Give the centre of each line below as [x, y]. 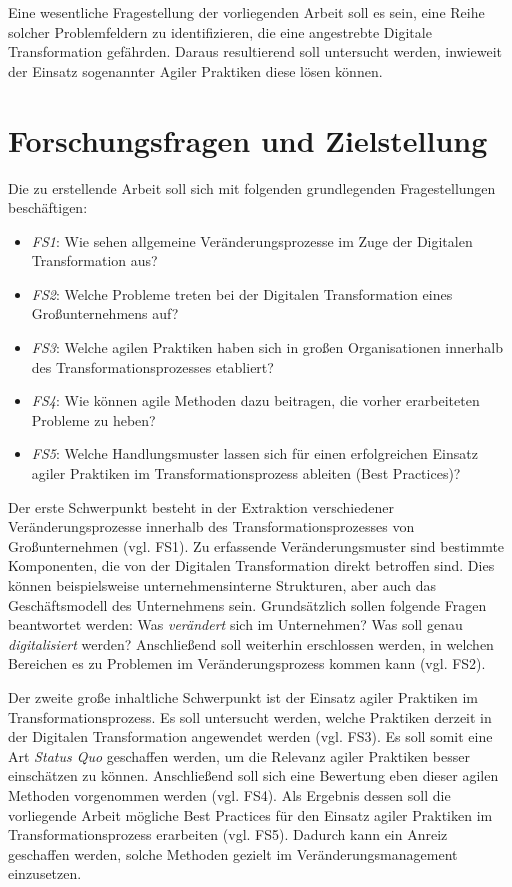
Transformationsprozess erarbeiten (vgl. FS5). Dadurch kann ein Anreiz [228, 834]
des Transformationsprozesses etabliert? [152, 366]
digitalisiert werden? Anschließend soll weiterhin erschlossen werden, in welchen [251, 643]
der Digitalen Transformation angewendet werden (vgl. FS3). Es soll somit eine [250, 736]
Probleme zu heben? [93, 419]
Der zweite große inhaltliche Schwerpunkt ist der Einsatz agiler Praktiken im [243, 696]
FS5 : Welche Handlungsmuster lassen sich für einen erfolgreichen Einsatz [254, 453]
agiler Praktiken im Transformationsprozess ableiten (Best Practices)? [246, 473]
